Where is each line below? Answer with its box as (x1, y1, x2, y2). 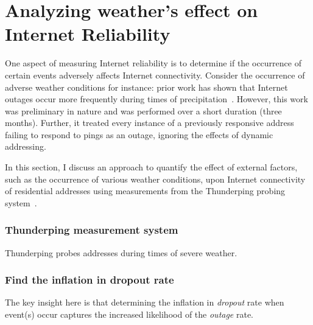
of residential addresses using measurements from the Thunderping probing (5, 184, 286, 197)
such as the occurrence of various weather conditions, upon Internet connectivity (5, 172, 306, 185)
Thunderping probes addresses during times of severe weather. (5, 246, 237, 259)
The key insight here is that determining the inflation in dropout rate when (5, 296, 284, 309)
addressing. (5, 140, 46, 153)
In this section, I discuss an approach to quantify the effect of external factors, (5, 161, 298, 173)
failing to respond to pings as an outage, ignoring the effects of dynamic (5, 128, 273, 141)
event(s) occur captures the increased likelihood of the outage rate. (5, 308, 254, 321)
